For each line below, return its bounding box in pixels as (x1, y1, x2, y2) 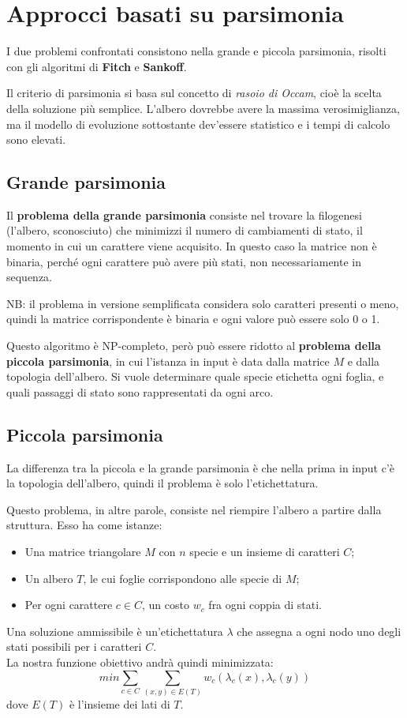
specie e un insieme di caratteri (189, 543, 340, 559)
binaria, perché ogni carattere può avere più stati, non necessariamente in (6, 253, 362, 269)
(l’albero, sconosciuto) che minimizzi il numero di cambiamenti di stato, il (6, 222, 363, 239)
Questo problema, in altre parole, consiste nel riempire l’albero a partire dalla (6, 501, 382, 517)
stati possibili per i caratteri (6, 638, 142, 655)
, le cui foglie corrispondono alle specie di (83, 570, 282, 586)
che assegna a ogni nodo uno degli (237, 622, 401, 639)
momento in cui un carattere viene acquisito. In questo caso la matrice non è (6, 238, 377, 254)
